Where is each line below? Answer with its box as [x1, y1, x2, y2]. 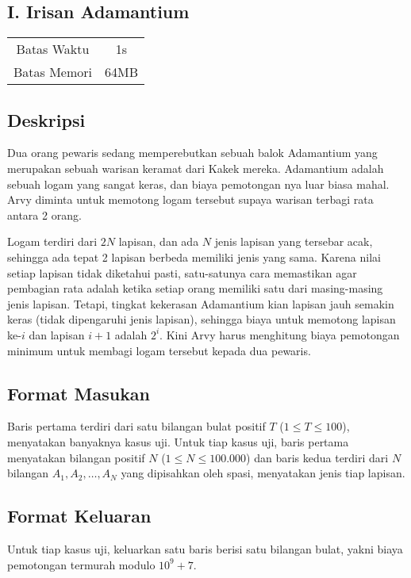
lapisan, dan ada [118, 233, 199, 250]
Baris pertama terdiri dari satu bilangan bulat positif [7, 418, 266, 434]
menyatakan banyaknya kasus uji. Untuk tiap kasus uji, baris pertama [7, 433, 349, 450]
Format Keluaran [7, 503, 152, 528]
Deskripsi [7, 107, 86, 132]
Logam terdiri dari [7, 233, 98, 250]
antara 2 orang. [7, 206, 82, 223]
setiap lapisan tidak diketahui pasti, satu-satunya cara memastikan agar [7, 264, 357, 281]
